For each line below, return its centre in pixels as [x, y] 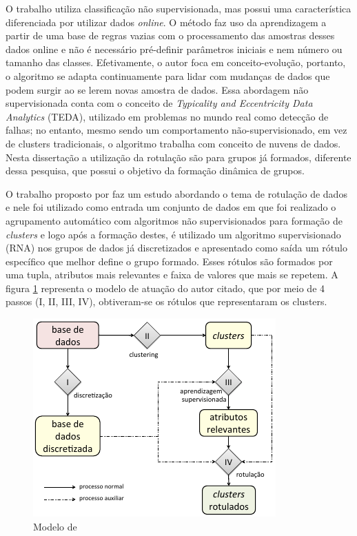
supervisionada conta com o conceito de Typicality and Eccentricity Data [159, 103]
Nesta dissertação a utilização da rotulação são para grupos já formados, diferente [178, 157]
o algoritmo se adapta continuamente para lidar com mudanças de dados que [168, 75]
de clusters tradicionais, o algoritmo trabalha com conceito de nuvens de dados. [173, 143]
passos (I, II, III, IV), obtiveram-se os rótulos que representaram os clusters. [166, 301]
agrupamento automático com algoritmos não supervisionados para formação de [174, 220]
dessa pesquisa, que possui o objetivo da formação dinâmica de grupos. [155, 171]
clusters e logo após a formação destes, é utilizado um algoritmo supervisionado [173, 234]
